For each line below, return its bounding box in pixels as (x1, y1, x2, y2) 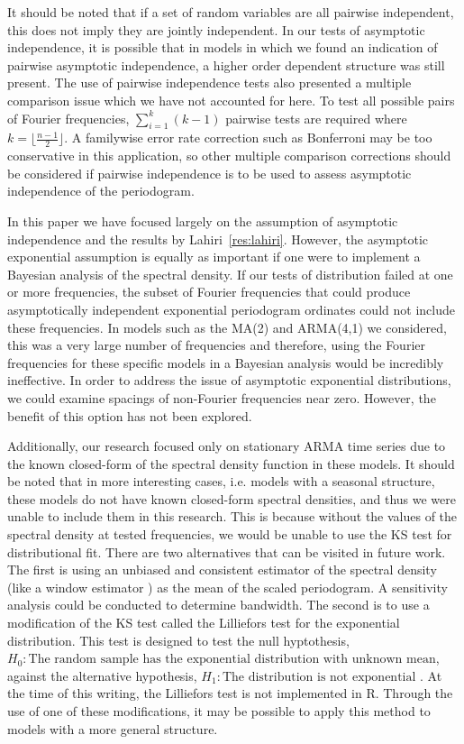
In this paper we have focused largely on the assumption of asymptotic (7, 211, 398, 230)
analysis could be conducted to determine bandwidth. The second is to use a (7, 595, 430, 614)
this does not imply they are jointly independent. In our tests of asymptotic (7, 20, 425, 39)
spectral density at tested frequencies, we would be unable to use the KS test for (7, 525, 452, 544)
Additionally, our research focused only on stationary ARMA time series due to (7, 436, 446, 455)
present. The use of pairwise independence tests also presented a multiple (7, 73, 412, 92)
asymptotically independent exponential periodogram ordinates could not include (7, 299, 455, 318)
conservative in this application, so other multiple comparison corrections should (7, 146, 451, 165)
